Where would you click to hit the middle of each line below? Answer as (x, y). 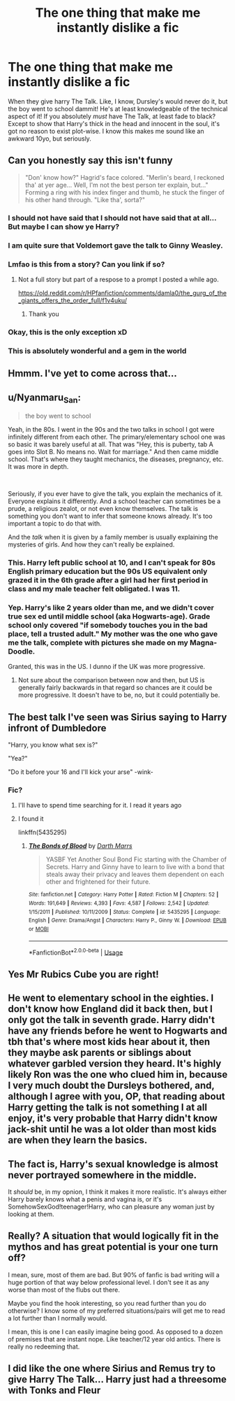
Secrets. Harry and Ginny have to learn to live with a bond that (135, 867)
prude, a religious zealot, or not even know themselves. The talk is (103, 509)
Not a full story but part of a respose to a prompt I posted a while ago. (118, 279)
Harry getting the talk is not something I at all (108, 1107)
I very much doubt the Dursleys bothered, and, (111, 1086)
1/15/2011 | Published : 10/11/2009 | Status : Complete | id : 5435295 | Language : (124, 912)
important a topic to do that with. (55, 523)
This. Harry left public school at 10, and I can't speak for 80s (112, 563)
